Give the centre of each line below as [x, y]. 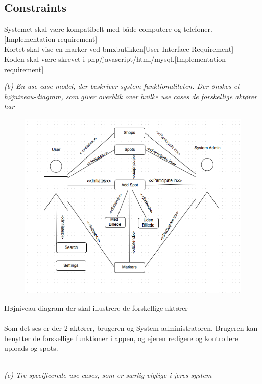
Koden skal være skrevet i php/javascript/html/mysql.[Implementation [115, 59]
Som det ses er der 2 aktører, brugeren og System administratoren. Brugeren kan [131, 328]
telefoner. [198, 29]
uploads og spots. [31, 348]
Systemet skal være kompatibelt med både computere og [93, 29]
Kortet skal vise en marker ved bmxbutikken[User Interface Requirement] [119, 49]
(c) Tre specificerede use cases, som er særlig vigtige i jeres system [108, 375]
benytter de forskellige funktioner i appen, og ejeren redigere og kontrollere [121, 338]
